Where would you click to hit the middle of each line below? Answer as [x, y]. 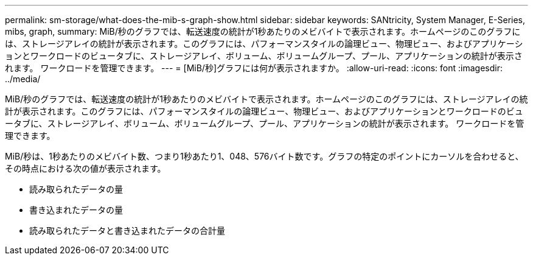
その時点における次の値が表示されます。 [85, 168]
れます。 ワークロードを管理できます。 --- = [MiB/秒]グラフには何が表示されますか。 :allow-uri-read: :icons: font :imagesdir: [254, 68]
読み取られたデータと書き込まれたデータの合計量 [127, 230]
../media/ [23, 79]
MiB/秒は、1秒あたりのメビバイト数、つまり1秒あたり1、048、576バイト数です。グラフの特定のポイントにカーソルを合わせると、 [264, 156]
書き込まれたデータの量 [76, 210]
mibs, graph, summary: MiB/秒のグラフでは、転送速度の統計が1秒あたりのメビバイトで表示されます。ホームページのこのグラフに [263, 31]
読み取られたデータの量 [76, 189]
